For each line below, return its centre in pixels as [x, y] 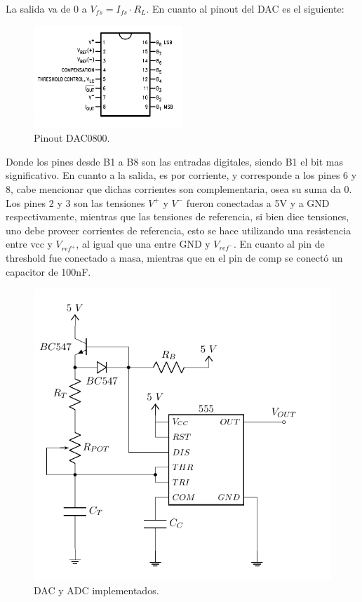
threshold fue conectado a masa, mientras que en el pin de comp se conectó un [174, 258]
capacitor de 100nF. [48, 271]
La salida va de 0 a [46, 8]
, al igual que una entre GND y [143, 244]
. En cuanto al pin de [279, 244]
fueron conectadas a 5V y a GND [258, 202]
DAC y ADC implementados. [96, 590]
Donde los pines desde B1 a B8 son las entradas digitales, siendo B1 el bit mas [174, 161]
